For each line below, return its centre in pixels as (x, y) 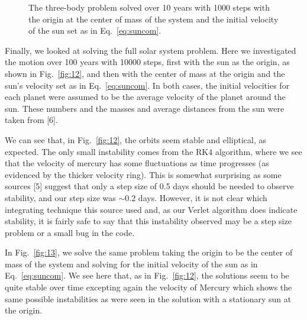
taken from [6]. (31, 120)
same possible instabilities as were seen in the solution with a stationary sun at (148, 298)
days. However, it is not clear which (203, 197)
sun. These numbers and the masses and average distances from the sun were (145, 108)
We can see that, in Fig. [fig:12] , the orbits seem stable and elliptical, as (136, 139)
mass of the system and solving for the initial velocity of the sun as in (131, 264)
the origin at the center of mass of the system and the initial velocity (153, 19)
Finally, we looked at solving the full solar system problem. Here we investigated (151, 50)
